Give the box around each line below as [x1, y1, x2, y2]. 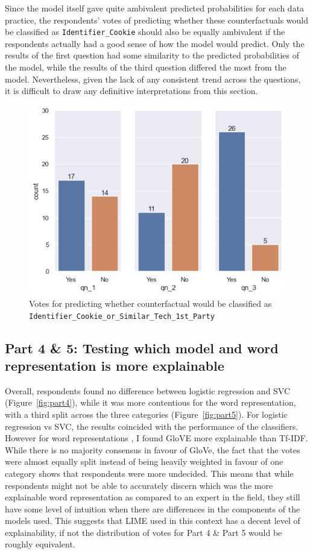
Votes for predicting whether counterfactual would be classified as [29, 297, 272, 309]
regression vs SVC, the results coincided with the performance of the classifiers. [5, 420, 299, 432]
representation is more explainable [5, 356, 224, 374]
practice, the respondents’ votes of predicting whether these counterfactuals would [5, 13, 309, 26]
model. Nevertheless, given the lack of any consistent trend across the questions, [5, 72, 301, 85]
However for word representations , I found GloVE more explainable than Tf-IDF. [5, 432, 308, 444]
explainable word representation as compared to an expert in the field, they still [5, 491, 300, 503]
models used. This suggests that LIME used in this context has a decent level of [5, 514, 300, 527]
